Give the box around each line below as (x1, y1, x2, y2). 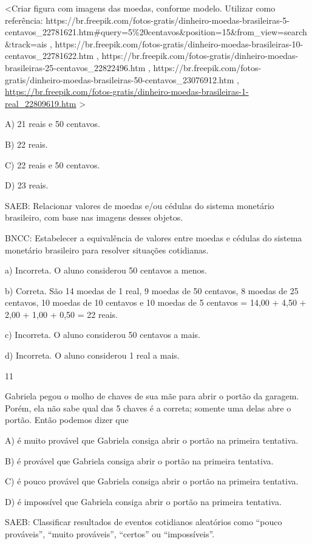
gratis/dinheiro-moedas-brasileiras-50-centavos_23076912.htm (5, 73, 234, 86)
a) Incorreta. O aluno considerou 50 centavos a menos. (5, 264, 207, 277)
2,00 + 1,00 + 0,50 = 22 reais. (5, 308, 118, 320)
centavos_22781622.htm (5, 49, 94, 62)
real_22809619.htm (5, 97, 76, 109)
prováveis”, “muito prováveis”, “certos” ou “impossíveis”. (5, 528, 215, 540)
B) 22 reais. (5, 137, 48, 150)
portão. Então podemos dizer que (5, 413, 129, 426)
